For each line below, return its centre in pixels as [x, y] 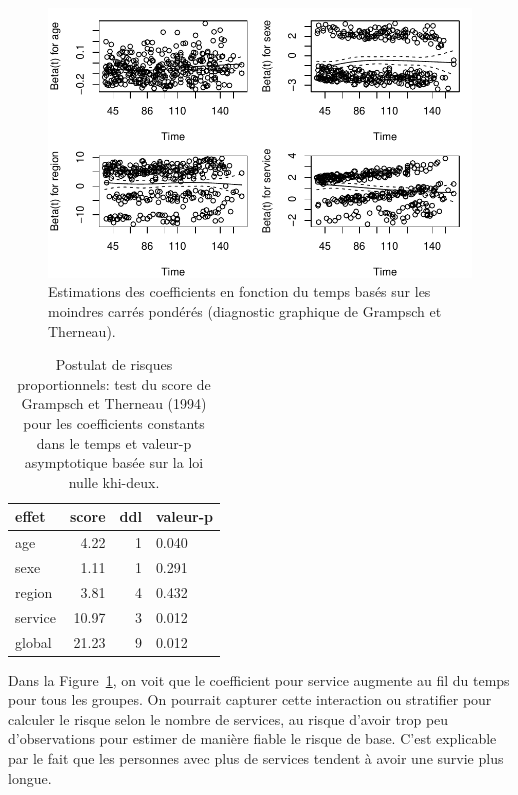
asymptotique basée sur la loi [114, 462]
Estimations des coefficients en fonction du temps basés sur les [239, 291]
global [33, 641]
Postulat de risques [114, 364]
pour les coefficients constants [114, 422]
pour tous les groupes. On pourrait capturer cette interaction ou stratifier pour [250, 699]
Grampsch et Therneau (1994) [114, 403]
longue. [30, 777]
